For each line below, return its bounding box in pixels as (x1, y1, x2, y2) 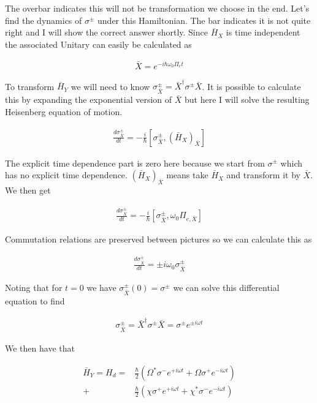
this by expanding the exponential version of (5, 93, 172, 106)
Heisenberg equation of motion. (5, 105, 123, 118)
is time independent (226, 26, 300, 39)
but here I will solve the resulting (184, 93, 310, 106)
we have (86, 281, 116, 294)
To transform (5, 80, 55, 92)
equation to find (5, 295, 65, 307)
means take (166, 168, 208, 181)
